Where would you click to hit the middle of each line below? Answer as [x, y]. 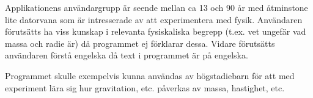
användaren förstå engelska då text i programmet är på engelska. [127, 55]
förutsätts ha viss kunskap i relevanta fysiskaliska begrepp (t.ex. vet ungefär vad [156, 31]
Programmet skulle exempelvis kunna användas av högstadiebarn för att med [150, 75]
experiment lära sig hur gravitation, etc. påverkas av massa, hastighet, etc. [145, 87]
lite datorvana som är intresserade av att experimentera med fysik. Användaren [154, 19]
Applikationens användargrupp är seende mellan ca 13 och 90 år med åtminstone [156, 7]
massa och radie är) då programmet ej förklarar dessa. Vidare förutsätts [140, 43]
